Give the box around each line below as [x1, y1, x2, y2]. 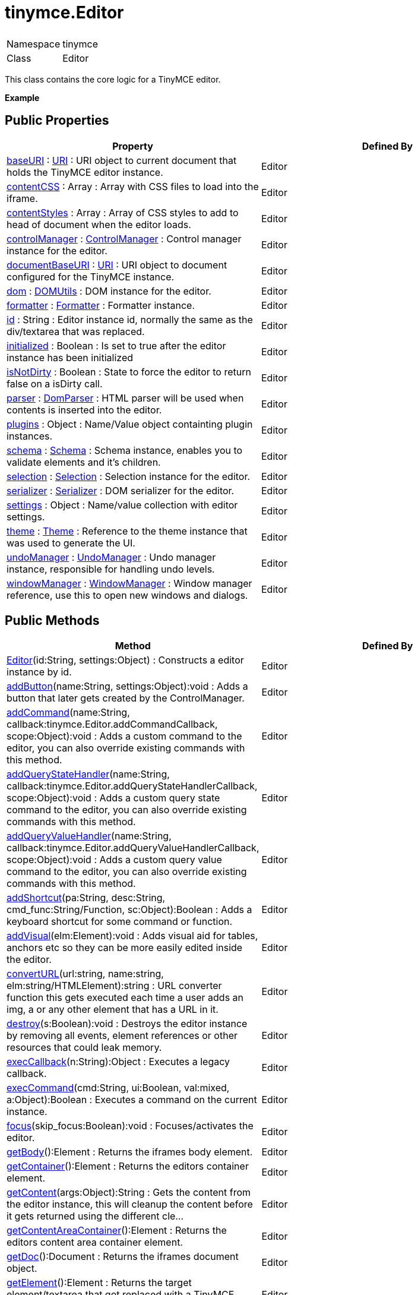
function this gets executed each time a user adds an [7, 991, 244, 1004]
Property [112, 140, 153, 152]
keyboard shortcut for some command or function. [7, 915, 233, 928]
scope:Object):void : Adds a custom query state [7, 792, 220, 804]
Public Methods [5, 613, 100, 628]
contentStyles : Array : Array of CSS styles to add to [7, 206, 239, 219]
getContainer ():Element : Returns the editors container [7, 1160, 249, 1173]
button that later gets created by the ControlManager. [7, 692, 245, 705]
